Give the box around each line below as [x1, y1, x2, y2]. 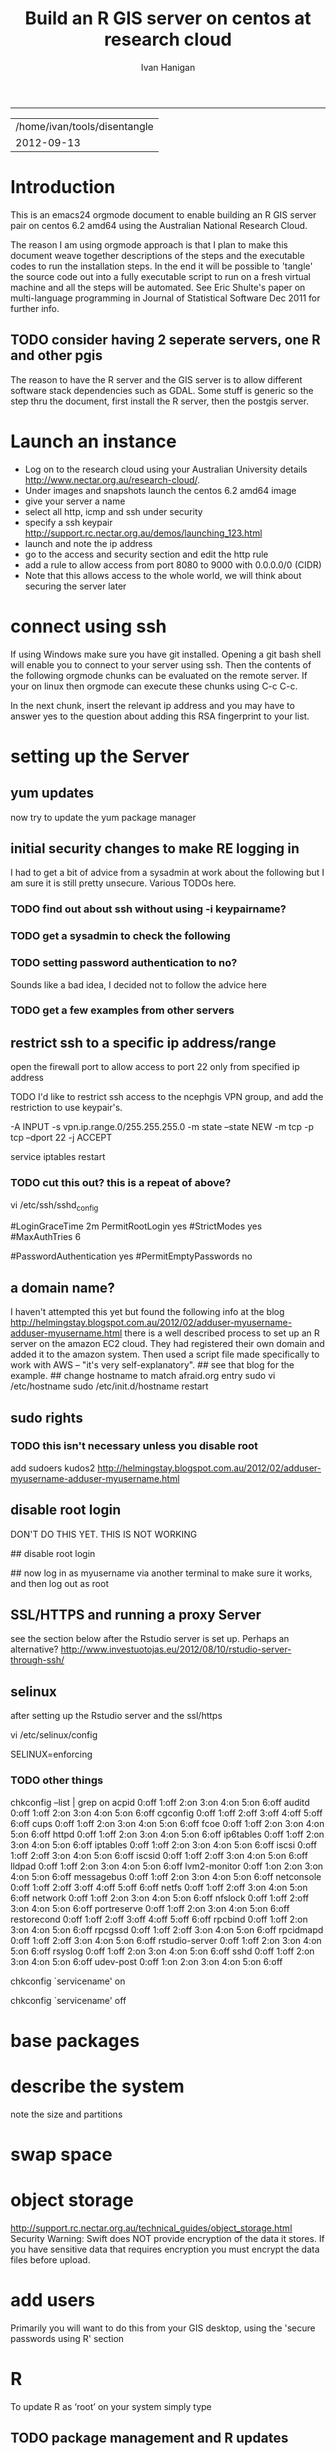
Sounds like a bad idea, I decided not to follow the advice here [10, 978, 268, 991]
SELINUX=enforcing [10, 1748, 93, 1761]
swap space [10, 2143, 113, 2166]
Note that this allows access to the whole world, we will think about [24, 569, 302, 581]
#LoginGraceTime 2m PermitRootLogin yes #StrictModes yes [10, 1220, 263, 1232]
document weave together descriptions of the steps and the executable [10, 249, 305, 261]
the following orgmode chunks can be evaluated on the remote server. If [10, 669, 308, 681]
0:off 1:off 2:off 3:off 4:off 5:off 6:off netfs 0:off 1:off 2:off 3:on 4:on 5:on [10, 1881, 308, 1893]
